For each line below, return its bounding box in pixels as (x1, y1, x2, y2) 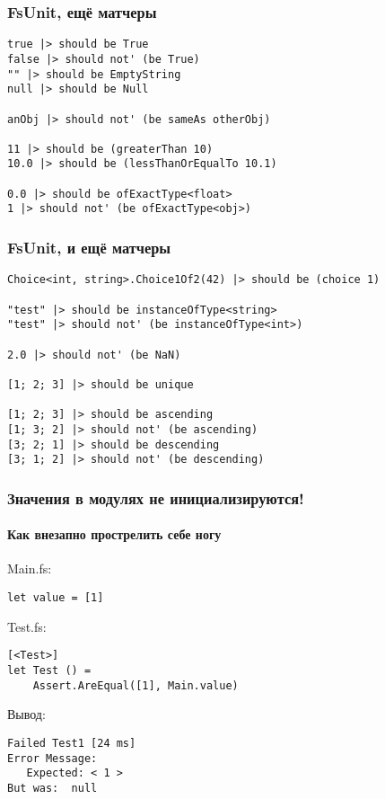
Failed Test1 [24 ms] (7, 736, 136, 750)
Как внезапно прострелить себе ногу (7, 525, 222, 544)
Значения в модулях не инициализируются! (7, 486, 304, 509)
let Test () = (7, 663, 92, 677)
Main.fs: (7, 559, 52, 578)
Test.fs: (7, 617, 47, 635)
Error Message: (7, 751, 98, 765)
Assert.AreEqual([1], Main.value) (32, 679, 239, 692)
